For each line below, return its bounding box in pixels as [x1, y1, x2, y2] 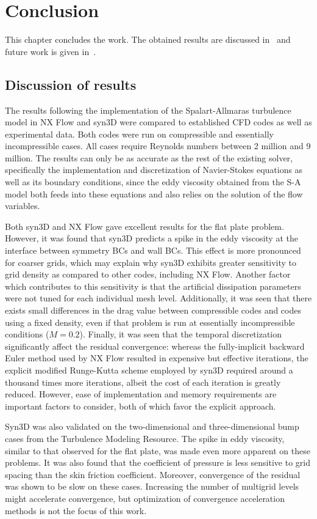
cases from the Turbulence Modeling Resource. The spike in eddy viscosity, [5, 432, 285, 444]
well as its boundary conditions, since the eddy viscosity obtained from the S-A [5, 175, 301, 188]
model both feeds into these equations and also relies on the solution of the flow [5, 187, 303, 200]
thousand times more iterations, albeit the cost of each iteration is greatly [5, 375, 281, 388]
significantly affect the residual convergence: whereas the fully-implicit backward [5, 339, 305, 352]
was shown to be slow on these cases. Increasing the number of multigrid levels [5, 480, 299, 493]
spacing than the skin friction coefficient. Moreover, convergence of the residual [5, 468, 301, 480]
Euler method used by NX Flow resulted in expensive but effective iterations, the [5, 352, 308, 364]
